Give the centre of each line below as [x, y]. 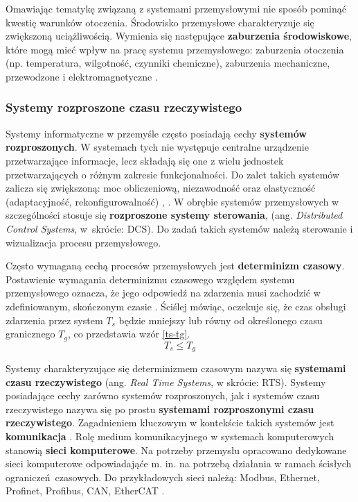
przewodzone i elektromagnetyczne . [82, 76]
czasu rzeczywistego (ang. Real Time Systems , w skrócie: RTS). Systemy [166, 382]
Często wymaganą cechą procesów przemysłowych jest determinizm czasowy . [175, 266]
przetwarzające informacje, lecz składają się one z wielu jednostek [145, 160]
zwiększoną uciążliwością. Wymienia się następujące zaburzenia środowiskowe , [179, 36]
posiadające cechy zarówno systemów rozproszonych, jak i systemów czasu [163, 395]
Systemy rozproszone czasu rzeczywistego [124, 107]
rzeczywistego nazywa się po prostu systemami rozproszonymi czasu [160, 409]
